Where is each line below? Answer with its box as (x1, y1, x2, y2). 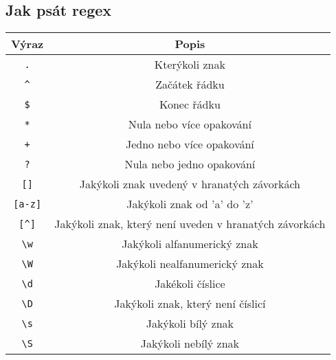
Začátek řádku (155, 76, 225, 93)
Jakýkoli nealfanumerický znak (116, 256, 264, 272)
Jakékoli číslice (155, 275, 225, 292)
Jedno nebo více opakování (125, 136, 254, 153)
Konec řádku (159, 96, 221, 113)
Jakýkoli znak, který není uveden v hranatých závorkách (54, 216, 326, 232)
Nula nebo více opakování (128, 116, 251, 133)
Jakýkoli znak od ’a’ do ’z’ (126, 196, 254, 212)
